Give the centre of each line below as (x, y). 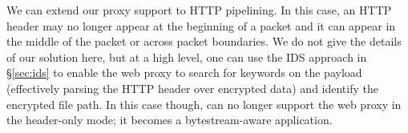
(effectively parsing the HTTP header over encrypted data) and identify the (192, 88)
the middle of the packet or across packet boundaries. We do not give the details (204, 41)
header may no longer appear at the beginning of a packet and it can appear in (201, 25)
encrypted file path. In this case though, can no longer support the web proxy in (204, 104)
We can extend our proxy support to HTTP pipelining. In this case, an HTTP (199, 10)
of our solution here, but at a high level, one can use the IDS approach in (187, 56)
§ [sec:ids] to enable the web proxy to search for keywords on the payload (184, 73)
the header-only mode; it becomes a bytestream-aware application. (170, 120)
